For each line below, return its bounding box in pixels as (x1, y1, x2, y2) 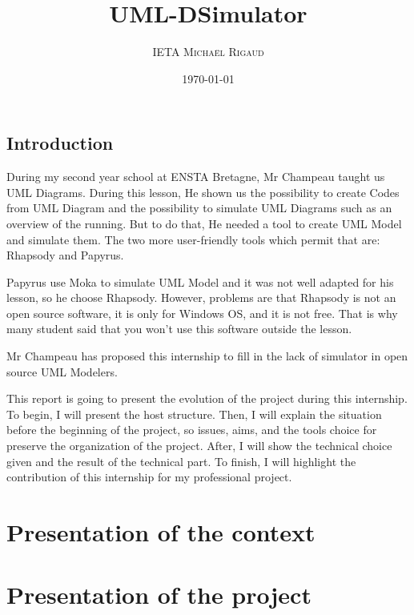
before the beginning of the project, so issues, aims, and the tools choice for (6, 421, 377, 438)
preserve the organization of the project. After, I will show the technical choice (6, 437, 392, 454)
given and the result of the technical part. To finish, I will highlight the (6, 452, 356, 469)
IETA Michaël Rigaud (152, 43, 264, 60)
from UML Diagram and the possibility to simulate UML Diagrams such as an (6, 199, 392, 216)
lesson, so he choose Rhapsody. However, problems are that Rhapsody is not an (6, 289, 396, 306)
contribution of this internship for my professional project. (6, 468, 292, 485)
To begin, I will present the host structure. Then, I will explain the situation (6, 405, 382, 422)
